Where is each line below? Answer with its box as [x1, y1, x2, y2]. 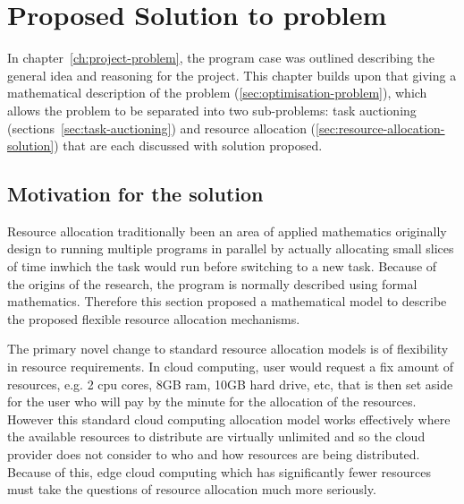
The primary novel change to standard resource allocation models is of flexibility [7, 339, 449, 358]
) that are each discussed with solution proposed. [54, 136, 323, 155]
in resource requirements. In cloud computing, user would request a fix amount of [7, 357, 454, 376]
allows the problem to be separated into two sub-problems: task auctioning [7, 100, 417, 119]
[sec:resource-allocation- [316, 118, 445, 137]
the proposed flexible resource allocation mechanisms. [7, 309, 300, 328]
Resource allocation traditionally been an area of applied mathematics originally [7, 221, 447, 240]
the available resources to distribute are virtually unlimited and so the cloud [7, 427, 426, 446]
